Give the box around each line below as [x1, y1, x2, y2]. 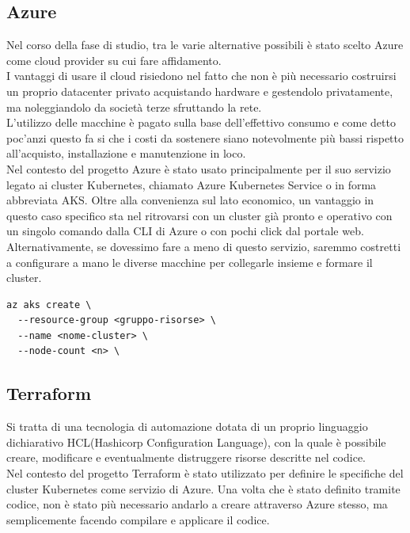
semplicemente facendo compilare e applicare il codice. [6, 511, 270, 527]
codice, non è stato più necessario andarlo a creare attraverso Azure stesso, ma [6, 496, 388, 512]
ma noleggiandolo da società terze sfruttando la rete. [6, 98, 262, 115]
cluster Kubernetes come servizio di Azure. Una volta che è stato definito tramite [6, 480, 401, 497]
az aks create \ [6, 299, 92, 310]
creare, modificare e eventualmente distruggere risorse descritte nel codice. [6, 449, 366, 466]
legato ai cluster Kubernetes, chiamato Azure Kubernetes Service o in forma [6, 176, 377, 192]
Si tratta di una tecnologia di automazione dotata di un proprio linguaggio [6, 418, 368, 435]
